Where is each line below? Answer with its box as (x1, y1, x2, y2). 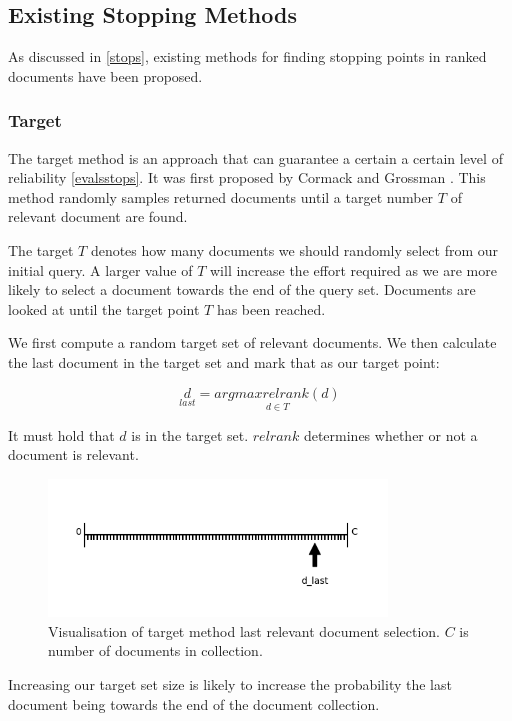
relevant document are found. (8, 206, 188, 227)
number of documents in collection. (48, 640, 263, 661)
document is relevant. (8, 444, 139, 465)
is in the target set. (131, 424, 249, 445)
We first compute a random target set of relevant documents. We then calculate (8, 332, 497, 353)
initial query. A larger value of (8, 259, 193, 280)
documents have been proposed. (8, 65, 203, 86)
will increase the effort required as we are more (209, 259, 497, 280)
